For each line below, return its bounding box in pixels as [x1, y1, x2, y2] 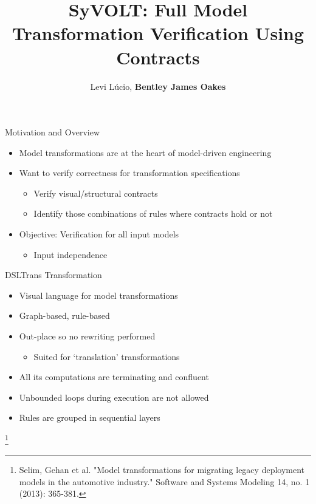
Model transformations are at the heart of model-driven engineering [19, 146, 272, 158]
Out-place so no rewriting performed [19, 330, 156, 342]
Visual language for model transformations [19, 288, 178, 301]
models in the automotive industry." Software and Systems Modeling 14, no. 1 [19, 475, 310, 488]
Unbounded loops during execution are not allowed [19, 390, 209, 403]
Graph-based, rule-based [19, 309, 110, 322]
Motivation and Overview [5, 126, 100, 138]
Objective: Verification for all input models [19, 228, 179, 240]
